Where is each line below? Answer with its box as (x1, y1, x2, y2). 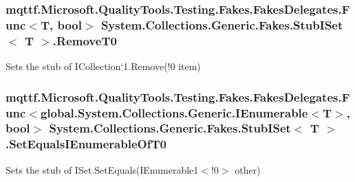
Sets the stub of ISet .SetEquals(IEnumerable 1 (6, 162, 199, 177)
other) (235, 162, 261, 177)
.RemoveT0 (52, 32, 117, 49)
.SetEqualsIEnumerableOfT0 (6, 135, 166, 152)
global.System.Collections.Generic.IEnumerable (40, 104, 308, 121)
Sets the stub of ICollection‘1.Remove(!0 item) (6, 59, 201, 73)
